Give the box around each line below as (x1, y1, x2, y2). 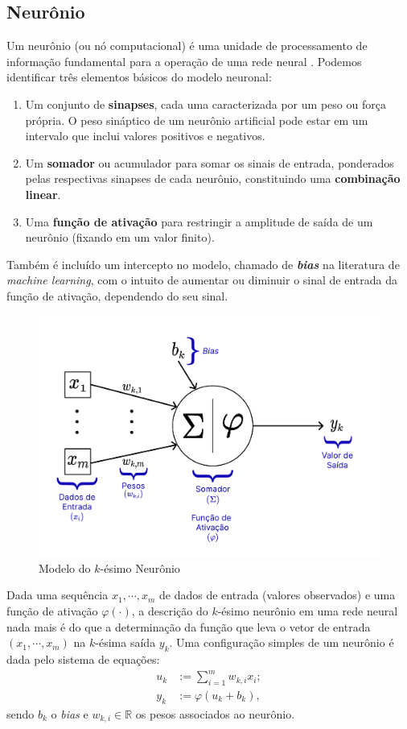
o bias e (51, 705, 88, 722)
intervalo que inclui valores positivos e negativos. (25, 127, 265, 144)
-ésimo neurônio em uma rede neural (217, 602, 398, 619)
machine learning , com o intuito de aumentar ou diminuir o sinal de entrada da (6, 271, 397, 288)
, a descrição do (131, 602, 208, 619)
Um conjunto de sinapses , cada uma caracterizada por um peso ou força (25, 95, 386, 112)
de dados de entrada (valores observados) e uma (159, 586, 396, 603)
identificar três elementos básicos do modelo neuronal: (6, 68, 272, 85)
